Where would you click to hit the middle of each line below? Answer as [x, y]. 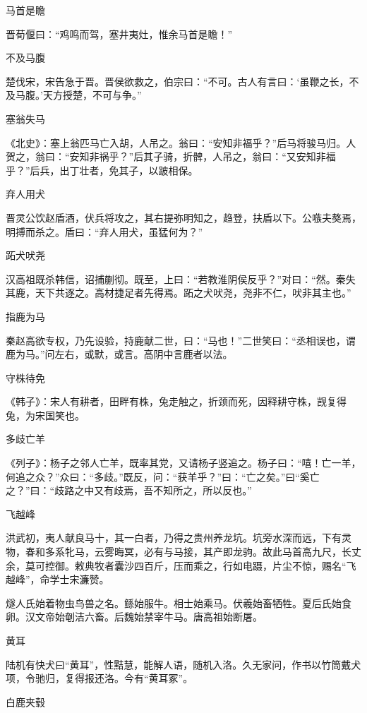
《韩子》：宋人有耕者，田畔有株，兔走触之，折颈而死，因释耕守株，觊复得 [176, 401]
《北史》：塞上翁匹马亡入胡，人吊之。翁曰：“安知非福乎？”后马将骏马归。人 [181, 142]
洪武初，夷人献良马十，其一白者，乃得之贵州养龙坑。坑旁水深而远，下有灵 [179, 538]
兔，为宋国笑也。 [45, 415]
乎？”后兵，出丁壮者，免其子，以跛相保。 [102, 170]
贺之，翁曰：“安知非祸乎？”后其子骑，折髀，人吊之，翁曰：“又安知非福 [171, 156]
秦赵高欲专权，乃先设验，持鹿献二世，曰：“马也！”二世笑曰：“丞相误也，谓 [181, 340]
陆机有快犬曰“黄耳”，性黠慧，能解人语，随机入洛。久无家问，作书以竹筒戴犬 [183, 664]
